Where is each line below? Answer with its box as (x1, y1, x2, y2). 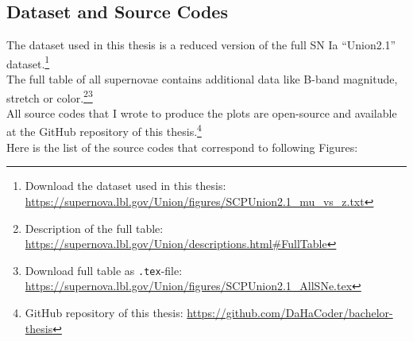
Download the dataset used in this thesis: (25, 177, 226, 194)
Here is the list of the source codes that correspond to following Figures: (6, 138, 358, 155)
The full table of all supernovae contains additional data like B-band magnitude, (6, 71, 398, 87)
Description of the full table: (25, 219, 164, 236)
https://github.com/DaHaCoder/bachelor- (187, 304, 393, 320)
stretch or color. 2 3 (6, 87, 93, 106)
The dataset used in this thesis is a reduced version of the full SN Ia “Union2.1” (6, 37, 396, 53)
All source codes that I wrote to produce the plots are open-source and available (6, 104, 397, 121)
